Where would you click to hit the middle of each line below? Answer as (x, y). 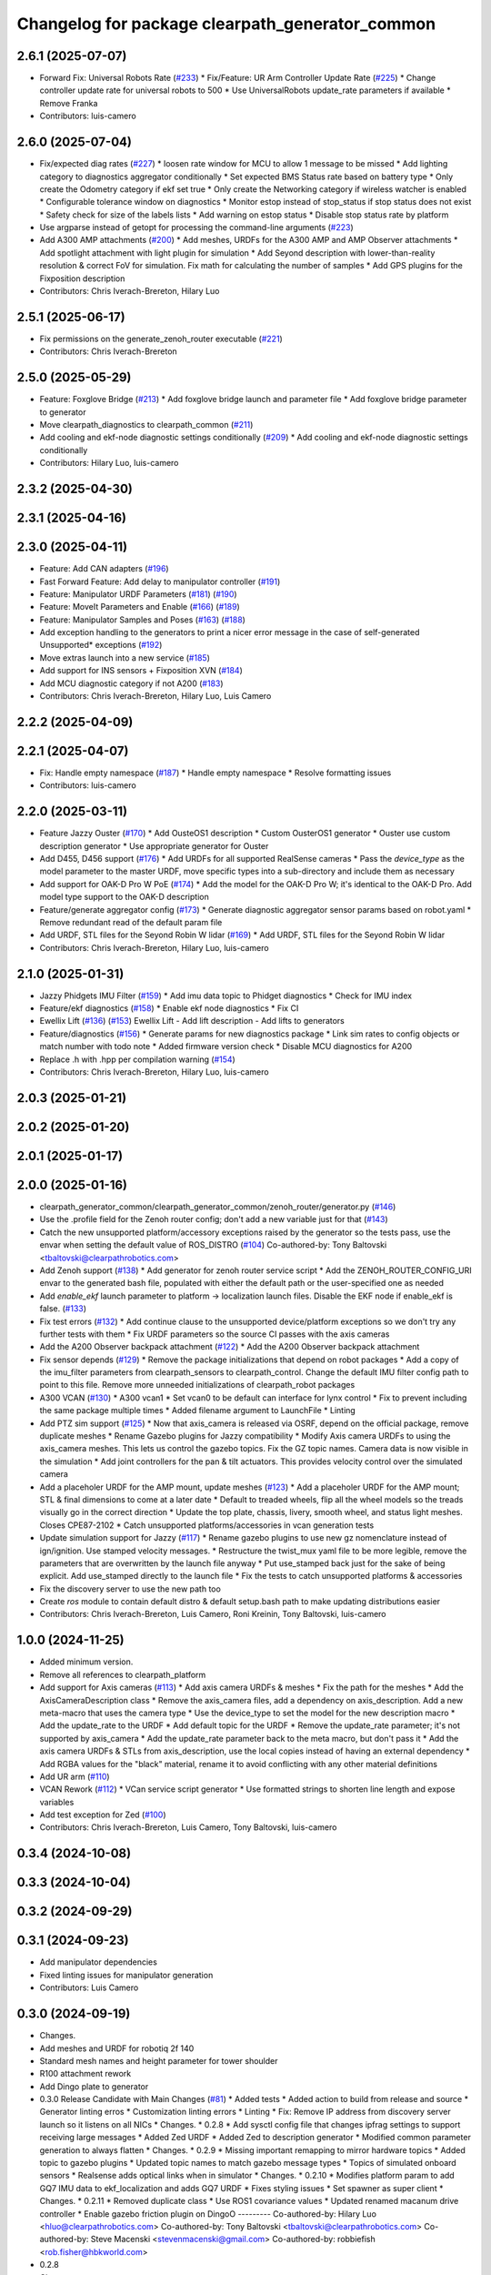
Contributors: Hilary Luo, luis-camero (109, 463)
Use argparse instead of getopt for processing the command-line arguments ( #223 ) (196, 227)
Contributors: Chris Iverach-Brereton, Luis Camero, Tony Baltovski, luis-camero (188, 1827)
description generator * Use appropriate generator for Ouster (154, 845)
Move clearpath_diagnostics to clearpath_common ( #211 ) (146, 425)
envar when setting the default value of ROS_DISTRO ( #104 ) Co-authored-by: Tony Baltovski (213, 1245)
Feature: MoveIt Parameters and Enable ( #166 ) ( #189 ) (140, 607)
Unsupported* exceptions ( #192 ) (101, 645)
